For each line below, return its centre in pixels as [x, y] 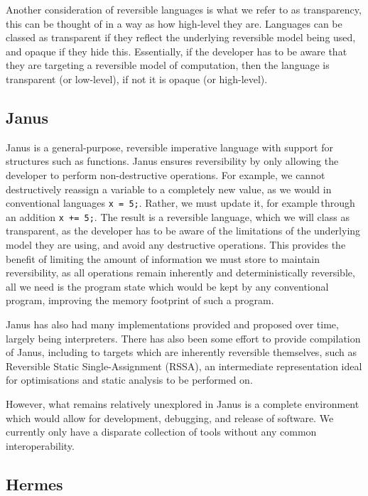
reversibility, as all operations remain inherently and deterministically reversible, [180, 273]
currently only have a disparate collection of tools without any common [161, 432]
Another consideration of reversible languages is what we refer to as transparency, [184, 9]
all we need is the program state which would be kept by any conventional [167, 286]
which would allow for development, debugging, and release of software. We [170, 417]
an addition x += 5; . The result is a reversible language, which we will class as [178, 216]
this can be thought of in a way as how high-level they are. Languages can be [174, 23]
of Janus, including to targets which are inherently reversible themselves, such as [182, 352]
